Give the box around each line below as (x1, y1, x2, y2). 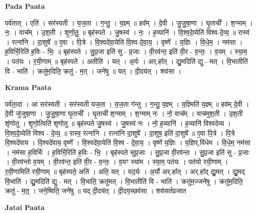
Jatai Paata (5, 202, 45, 212)
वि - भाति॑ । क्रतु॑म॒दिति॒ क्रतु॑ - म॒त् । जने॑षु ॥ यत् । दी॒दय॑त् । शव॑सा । (5, 65, 182, 76)
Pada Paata (5, 1, 45, 11)
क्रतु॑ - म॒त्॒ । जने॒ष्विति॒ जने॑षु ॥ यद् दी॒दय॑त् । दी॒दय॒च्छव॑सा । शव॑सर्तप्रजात (5, 185, 186, 196)
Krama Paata (5, 82, 51, 92)
